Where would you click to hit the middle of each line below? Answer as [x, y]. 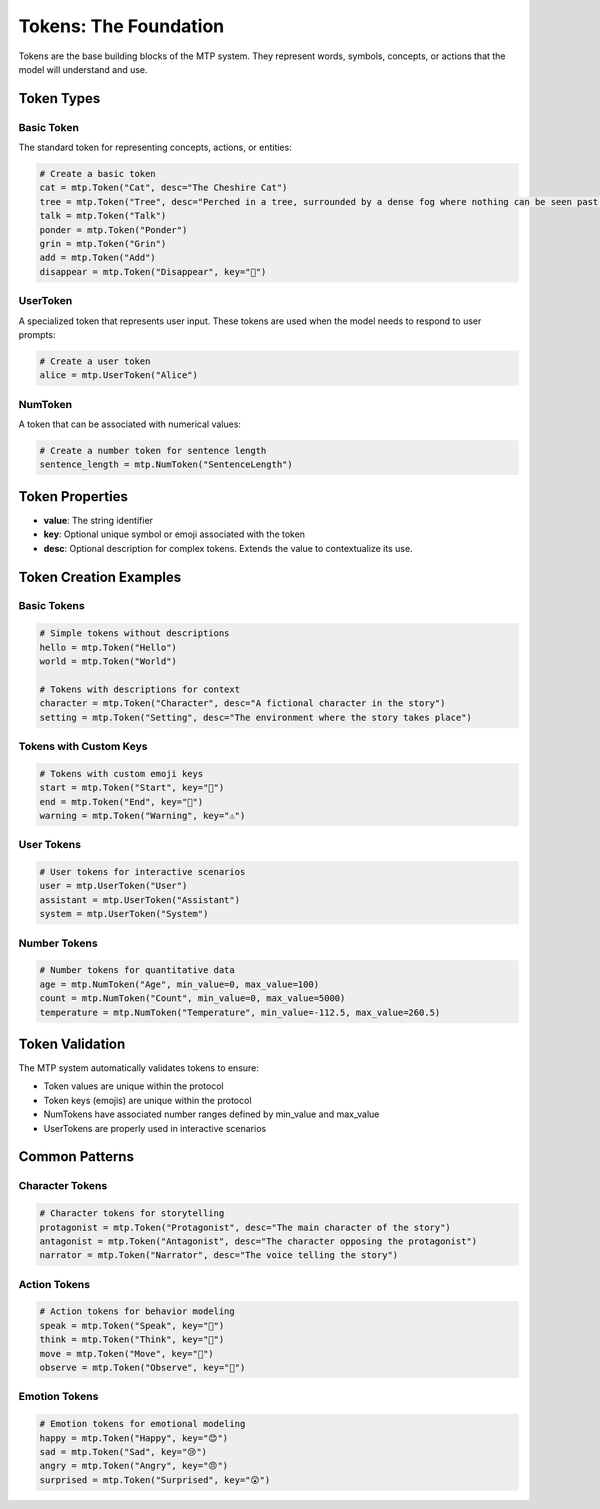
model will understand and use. [83, 69]
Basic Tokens [51, 606]
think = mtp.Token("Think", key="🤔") [132, 1339]
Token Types [59, 98]
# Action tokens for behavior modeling [137, 1311]
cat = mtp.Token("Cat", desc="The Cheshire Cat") [163, 188]
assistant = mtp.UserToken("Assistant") [139, 899]
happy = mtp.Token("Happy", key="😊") [134, 1438]
